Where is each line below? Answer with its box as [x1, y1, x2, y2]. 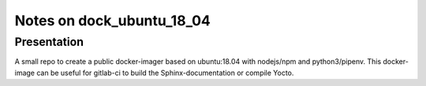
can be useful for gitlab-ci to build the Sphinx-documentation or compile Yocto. [36, 68, 294, 77]
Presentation [14, 35, 84, 49]
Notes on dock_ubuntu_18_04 [14, 12, 211, 29]
